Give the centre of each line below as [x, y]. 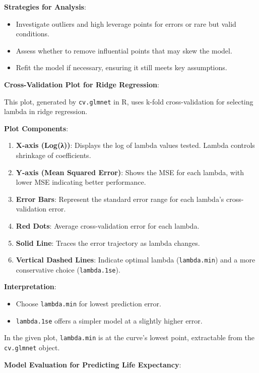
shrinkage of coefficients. [53, 155]
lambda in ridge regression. [46, 111]
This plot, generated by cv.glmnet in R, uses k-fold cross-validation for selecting [129, 101]
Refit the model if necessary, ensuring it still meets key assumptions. [121, 67]
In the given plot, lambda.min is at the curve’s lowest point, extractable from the [129, 337]
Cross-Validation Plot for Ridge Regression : [82, 84]
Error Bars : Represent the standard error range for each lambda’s [120, 199]
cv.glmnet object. [32, 348]
